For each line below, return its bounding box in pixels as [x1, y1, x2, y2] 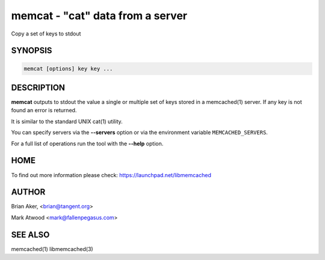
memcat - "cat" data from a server [11, 9, 188, 22]
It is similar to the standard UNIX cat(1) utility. [11, 118, 123, 125]
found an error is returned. [11, 107, 77, 114]
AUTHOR [11, 187, 46, 198]
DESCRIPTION [11, 82, 66, 92]
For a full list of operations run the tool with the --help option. [11, 140, 164, 147]
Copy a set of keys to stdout [11, 30, 81, 37]
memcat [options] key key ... [23, 65, 113, 72]
